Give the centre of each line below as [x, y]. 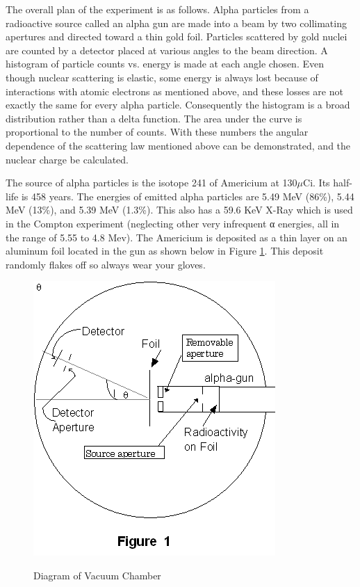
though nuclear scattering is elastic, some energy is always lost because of [162, 77]
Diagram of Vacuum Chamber [97, 575]
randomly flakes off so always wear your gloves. [106, 264]
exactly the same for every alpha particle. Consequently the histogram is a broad [178, 105]
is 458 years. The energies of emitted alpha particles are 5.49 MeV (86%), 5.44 [188, 196]
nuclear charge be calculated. [67, 159]
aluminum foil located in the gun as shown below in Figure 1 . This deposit [165, 251]
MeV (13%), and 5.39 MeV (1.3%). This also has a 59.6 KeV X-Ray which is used [179, 210]
